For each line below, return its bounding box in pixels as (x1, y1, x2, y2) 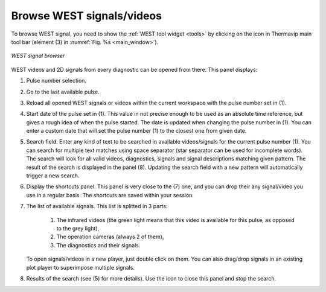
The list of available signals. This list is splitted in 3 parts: (26, 203, 168, 210)
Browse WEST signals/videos (11, 9, 162, 22)
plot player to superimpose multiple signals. (26, 264, 135, 271)
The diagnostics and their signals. (56, 241, 141, 249)
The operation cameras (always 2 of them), (56, 233, 164, 241)
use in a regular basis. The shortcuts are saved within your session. (26, 191, 194, 198)
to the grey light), (56, 224, 100, 232)
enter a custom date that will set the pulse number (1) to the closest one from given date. (26, 127, 247, 135)
